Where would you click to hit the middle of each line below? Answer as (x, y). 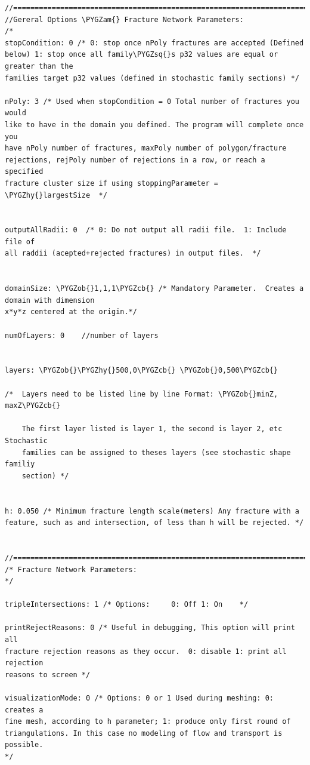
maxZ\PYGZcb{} (33, 406)
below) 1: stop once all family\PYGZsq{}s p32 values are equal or (142, 55)
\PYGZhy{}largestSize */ (56, 195)
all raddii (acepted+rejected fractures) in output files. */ (133, 254)
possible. (24, 745)
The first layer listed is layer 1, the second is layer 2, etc (152, 429)
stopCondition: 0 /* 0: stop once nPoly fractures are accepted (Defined (154, 43)
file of (20, 242)
